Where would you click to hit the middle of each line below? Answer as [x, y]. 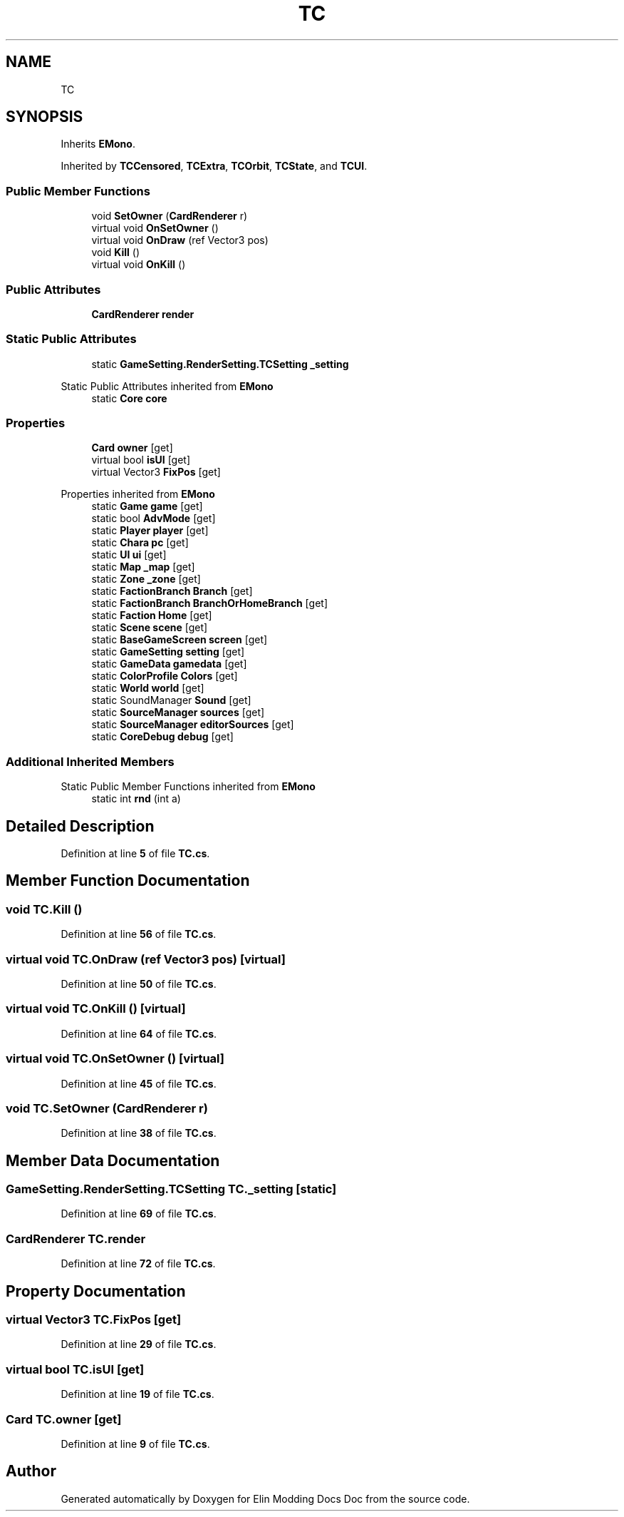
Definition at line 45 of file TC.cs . [139, 1083]
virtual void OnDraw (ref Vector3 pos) [180, 240]
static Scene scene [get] [150, 628]
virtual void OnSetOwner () [155, 228]
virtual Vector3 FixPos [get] [156, 472]
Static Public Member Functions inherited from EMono [188, 787]
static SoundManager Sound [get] [171, 700]
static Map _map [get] [143, 567]
